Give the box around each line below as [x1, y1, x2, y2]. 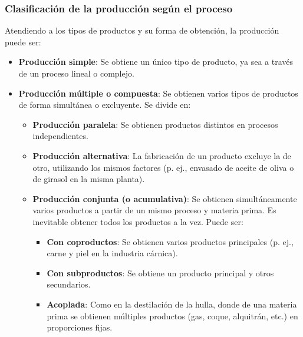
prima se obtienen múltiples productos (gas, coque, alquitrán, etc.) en [47, 309, 298, 322]
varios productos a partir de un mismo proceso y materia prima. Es [32, 204, 276, 216]
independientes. [32, 130, 88, 142]
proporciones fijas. [47, 321, 113, 333]
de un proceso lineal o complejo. [18, 67, 134, 79]
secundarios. [47, 278, 91, 290]
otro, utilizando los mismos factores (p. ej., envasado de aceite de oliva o [32, 161, 294, 173]
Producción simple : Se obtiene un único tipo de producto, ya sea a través [18, 55, 294, 68]
